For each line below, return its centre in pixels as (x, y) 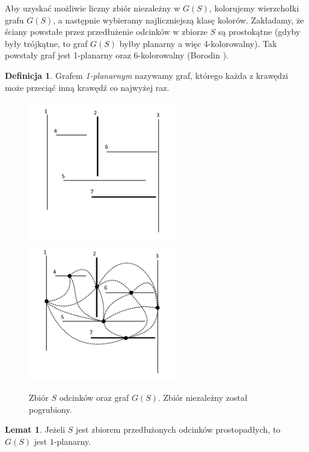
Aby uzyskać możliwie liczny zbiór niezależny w (93, 8)
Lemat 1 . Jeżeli (35, 429)
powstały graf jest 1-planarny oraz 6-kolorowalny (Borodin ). (117, 55)
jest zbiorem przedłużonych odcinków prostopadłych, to (178, 429)
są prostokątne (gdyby (259, 32)
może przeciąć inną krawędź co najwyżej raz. (87, 87)
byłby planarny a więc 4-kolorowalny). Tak (198, 43)
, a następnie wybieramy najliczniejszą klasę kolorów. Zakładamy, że (179, 20)
